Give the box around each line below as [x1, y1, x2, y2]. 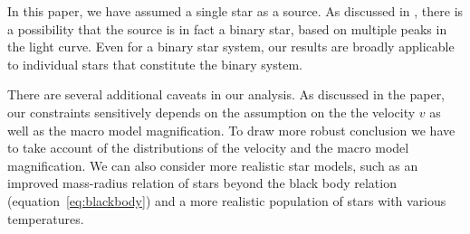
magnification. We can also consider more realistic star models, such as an [7, 155, 418, 174]
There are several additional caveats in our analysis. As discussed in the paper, [7, 85, 446, 104]
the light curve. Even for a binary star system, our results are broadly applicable [7, 37, 455, 56]
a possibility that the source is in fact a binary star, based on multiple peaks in [7, 19, 447, 38]
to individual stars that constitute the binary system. [7, 54, 302, 73]
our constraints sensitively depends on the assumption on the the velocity [7, 102, 416, 121]
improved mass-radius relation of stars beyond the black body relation [7, 173, 397, 192]
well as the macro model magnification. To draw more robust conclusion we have [7, 120, 456, 139]
